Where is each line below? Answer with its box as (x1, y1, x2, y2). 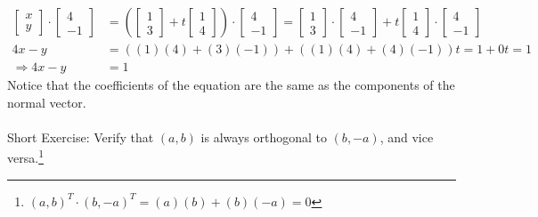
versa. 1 (7, 146, 44, 167)
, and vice (379, 127, 434, 146)
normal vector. (7, 92, 86, 111)
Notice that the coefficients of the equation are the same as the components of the (7, 76, 455, 94)
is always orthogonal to (200, 127, 327, 146)
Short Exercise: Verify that (7, 127, 154, 146)
